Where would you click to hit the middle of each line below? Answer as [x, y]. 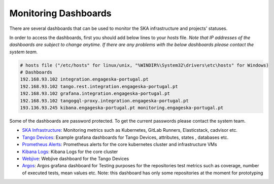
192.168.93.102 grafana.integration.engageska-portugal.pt [95, 94]
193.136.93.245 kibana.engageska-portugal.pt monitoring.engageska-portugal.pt [122, 108]
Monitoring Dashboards [60, 13]
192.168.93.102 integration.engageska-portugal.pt [84, 79]
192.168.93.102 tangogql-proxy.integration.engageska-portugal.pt [104, 101]
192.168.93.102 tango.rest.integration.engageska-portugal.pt [99, 86]
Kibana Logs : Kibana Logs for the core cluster [70, 152]
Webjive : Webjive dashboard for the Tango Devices [76, 158]
